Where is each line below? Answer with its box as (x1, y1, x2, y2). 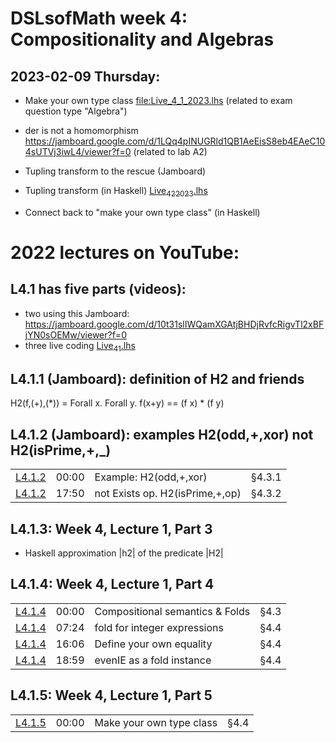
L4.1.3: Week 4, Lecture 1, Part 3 (10, 520, 213, 537)
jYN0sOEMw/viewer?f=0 (24, 328, 127, 341)
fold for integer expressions (94, 620, 224, 634)
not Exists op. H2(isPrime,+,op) (94, 487, 242, 501)
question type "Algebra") (24, 105, 128, 117)
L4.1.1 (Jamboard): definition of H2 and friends (10, 370, 305, 387)
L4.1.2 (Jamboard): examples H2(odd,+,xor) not (10, 426, 314, 443)
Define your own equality (94, 637, 213, 651)
